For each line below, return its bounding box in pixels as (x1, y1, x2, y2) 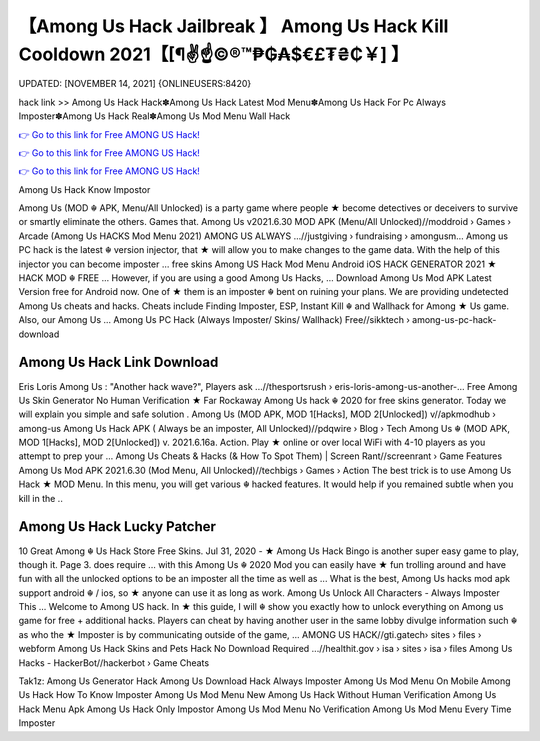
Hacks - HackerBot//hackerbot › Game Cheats (18, 656, 210, 669)
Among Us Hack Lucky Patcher (18, 518, 217, 535)
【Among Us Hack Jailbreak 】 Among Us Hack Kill (18, 15, 449, 37)
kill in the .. (18, 492, 64, 504)
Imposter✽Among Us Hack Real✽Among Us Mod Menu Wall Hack (18, 110, 291, 122)
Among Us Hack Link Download (18, 354, 219, 371)
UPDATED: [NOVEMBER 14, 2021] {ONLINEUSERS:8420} (18, 78, 252, 90)
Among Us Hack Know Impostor (18, 183, 151, 195)
